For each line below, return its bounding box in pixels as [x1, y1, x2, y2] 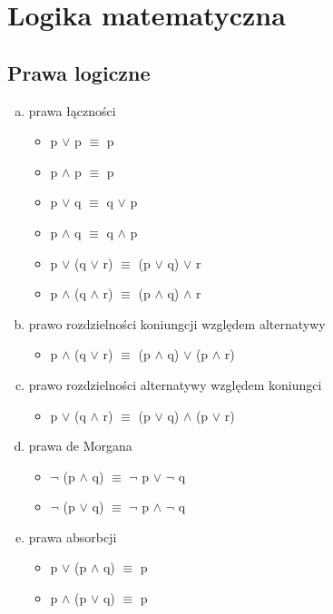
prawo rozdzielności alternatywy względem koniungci [28, 375, 322, 394]
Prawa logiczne [7, 58, 151, 86]
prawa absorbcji [28, 527, 117, 546]
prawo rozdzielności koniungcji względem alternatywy [28, 314, 326, 333]
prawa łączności [28, 101, 116, 120]
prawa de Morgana [28, 436, 132, 455]
